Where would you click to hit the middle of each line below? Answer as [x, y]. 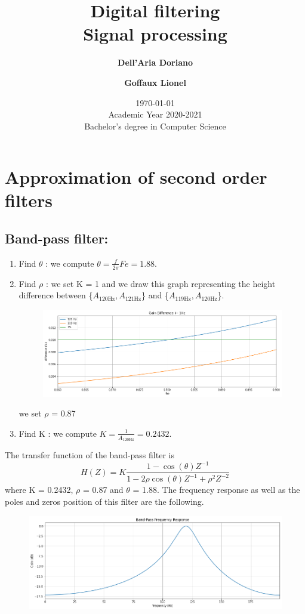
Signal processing [155, 34]
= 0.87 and [103, 490]
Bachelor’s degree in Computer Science [155, 126]
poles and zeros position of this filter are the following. [104, 502]
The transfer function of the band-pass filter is [90, 454]
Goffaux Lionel [155, 82]
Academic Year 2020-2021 [155, 114]
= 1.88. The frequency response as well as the [216, 490]
